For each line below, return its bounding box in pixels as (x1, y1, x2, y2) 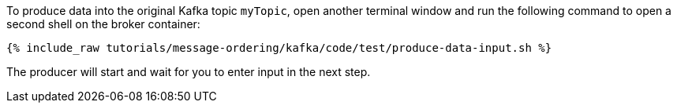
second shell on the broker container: (6, 17, 200, 31)
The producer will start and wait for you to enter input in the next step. (6, 65, 371, 78)
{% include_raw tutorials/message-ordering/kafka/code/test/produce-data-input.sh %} (6, 42, 552, 54)
